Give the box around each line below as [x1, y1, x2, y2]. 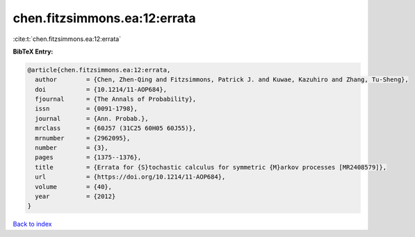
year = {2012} [35, 193, 116, 200]
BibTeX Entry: [13, 47, 54, 56]
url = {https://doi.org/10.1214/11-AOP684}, [35, 173, 226, 181]
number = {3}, [35, 144, 109, 152]
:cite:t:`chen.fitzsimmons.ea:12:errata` [13, 35, 122, 43]
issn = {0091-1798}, [35, 105, 138, 113]
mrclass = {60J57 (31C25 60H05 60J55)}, [35, 124, 197, 132]
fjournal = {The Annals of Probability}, [35, 95, 197, 104]
